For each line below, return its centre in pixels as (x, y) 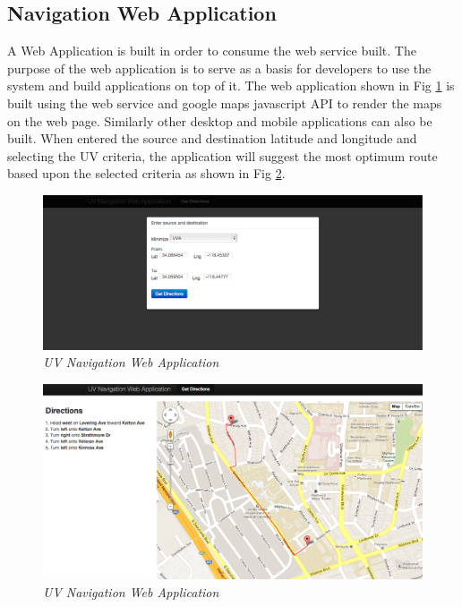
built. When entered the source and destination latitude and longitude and (212, 138)
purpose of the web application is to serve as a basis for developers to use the (219, 68)
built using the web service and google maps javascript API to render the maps (225, 103)
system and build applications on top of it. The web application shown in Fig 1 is (231, 85)
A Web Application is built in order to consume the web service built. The (212, 51)
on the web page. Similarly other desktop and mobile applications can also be (220, 120)
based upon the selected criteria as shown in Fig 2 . (146, 173)
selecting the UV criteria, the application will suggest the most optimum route (222, 155)
